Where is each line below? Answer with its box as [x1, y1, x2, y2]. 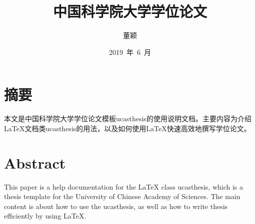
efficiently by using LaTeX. [4, 211, 86, 221]
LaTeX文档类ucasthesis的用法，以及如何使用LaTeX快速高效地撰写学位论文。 [4, 123, 251, 133]
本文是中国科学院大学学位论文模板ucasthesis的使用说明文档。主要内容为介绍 [4, 113, 251, 124]
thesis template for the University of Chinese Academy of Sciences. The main [4, 191, 240, 202]
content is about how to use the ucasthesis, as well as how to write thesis [4, 201, 228, 211]
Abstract [4, 152, 66, 173]
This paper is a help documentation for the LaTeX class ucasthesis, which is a [4, 181, 243, 192]
